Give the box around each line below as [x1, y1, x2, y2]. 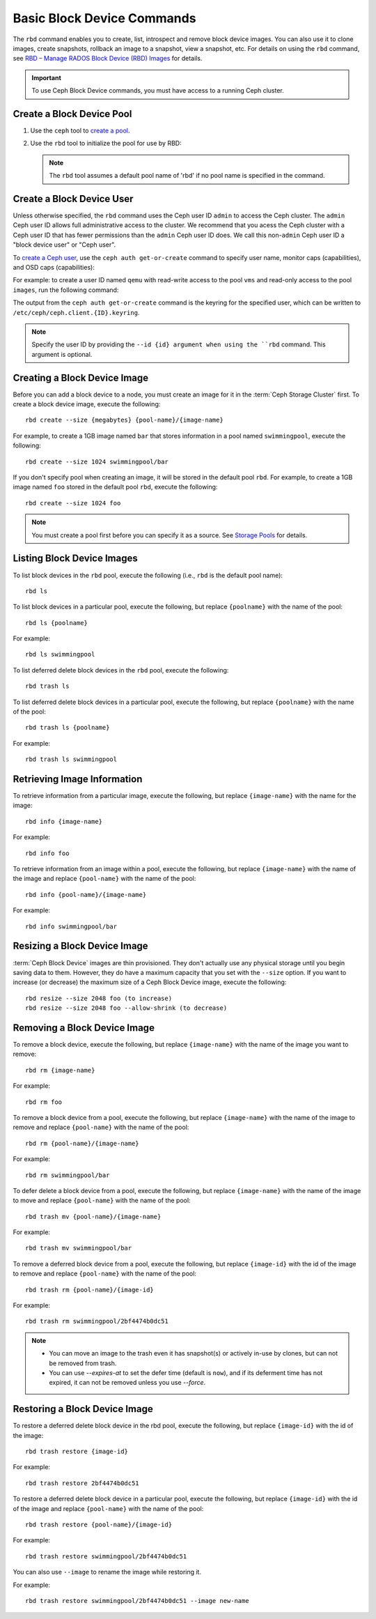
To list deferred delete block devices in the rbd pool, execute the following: [13, 666, 229, 674]
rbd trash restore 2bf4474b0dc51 [25, 1479, 139, 1487]
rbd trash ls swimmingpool [25, 755, 118, 763]
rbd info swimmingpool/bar [25, 922, 118, 930]
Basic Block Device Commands [13, 10, 196, 26]
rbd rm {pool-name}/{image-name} [25, 1140, 139, 1147]
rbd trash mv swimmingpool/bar [25, 1244, 132, 1252]
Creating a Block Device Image [13, 371, 149, 383]
